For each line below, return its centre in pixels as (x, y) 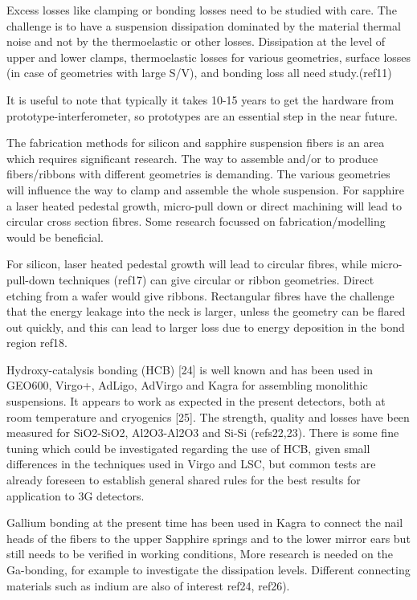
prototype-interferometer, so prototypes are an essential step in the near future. (202, 115)
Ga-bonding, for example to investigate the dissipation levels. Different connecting (208, 569)
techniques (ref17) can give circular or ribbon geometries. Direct (216, 279)
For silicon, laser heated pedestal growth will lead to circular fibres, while (187, 264)
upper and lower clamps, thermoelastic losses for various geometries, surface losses (209, 57)
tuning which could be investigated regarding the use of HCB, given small (188, 448)
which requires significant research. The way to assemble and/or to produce (192, 158)
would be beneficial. (55, 237)
